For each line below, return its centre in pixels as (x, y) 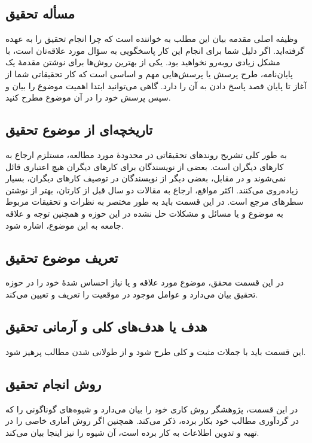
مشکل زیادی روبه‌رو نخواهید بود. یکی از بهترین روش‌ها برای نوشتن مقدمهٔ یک (143, 62)
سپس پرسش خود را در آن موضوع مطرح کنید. (88, 97)
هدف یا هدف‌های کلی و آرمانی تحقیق (106, 326)
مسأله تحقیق (40, 13)
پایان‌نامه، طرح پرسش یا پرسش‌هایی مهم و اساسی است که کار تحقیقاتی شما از (149, 73)
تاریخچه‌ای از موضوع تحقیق (79, 130)
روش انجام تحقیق (53, 383)
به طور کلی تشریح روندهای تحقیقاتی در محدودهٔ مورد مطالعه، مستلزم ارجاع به (146, 154)
